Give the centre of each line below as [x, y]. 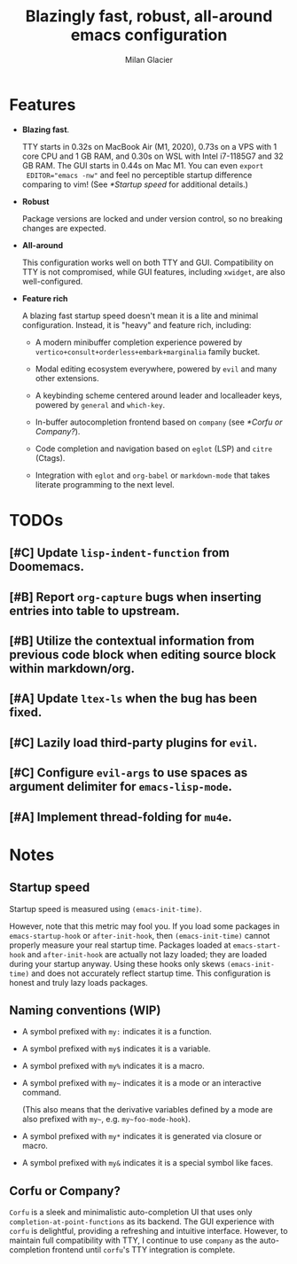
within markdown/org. [72, 669]
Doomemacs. [47, 567]
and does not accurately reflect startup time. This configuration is [151, 973]
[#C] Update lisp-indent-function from [120, 553]
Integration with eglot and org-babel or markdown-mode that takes [152, 475]
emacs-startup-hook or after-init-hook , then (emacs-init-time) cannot [140, 935]
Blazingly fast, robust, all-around [149, 16]
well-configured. [52, 281]
